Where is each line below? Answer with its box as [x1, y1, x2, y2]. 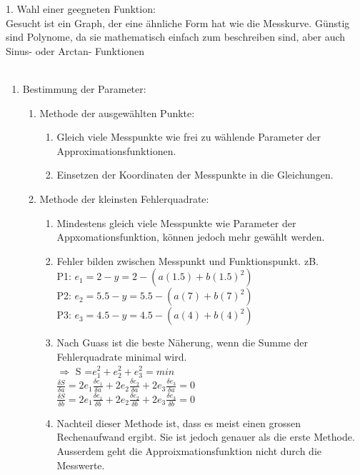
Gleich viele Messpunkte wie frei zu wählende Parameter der [56, 129, 321, 144]
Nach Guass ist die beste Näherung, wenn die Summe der [56, 335, 309, 350]
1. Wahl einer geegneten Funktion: [6, 1, 156, 16]
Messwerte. [56, 457, 105, 472]
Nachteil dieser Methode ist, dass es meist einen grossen [56, 415, 301, 430]
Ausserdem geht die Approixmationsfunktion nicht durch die [56, 443, 321, 458]
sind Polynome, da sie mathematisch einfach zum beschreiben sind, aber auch [6, 29, 346, 44]
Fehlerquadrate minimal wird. [56, 349, 187, 364]
